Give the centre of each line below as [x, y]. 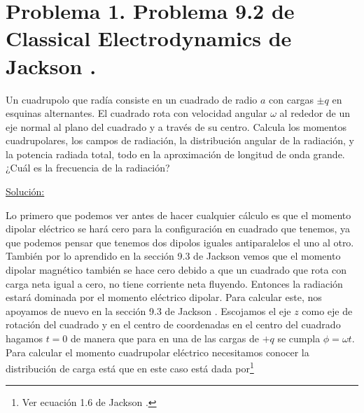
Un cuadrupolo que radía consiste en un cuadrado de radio [132, 99]
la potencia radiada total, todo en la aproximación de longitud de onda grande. [175, 154]
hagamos [24, 338]
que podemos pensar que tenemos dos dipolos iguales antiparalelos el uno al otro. [180, 242]
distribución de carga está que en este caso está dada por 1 [130, 367]
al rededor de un [315, 113]
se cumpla [299, 338]
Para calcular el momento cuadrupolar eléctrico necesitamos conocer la [157, 352]
